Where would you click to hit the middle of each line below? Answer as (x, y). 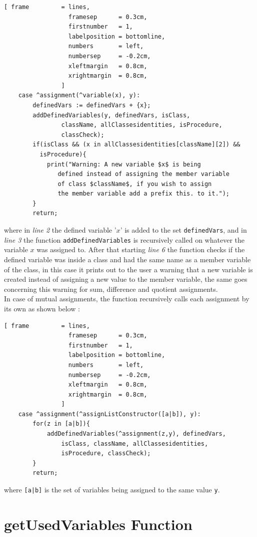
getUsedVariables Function (98, 524)
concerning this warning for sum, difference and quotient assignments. (111, 289)
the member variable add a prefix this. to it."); (144, 194)
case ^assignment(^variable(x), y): (79, 96)
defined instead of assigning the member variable (144, 174)
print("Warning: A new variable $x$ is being (124, 164)
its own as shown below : (42, 308)
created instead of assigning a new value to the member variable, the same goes (126, 279)
